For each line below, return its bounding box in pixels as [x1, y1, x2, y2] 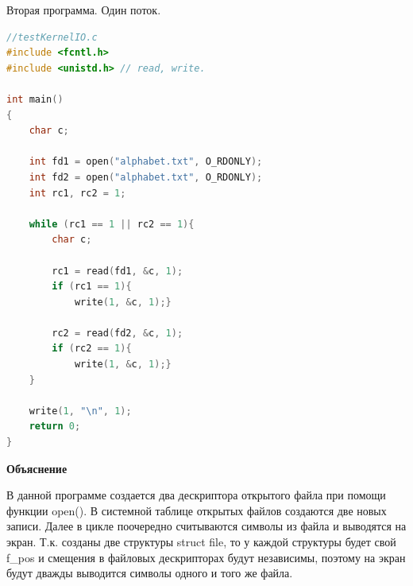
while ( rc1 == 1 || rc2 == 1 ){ [29, 218, 195, 230]
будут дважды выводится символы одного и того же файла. [6, 565, 293, 581]
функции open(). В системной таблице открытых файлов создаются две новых [6, 502, 387, 518]
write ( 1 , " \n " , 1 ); [29, 405, 132, 417]
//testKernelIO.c [6, 31, 98, 43]
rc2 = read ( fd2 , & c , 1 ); [52, 327, 183, 339]
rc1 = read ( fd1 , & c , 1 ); [52, 265, 183, 277]
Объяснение [6, 460, 68, 476]
